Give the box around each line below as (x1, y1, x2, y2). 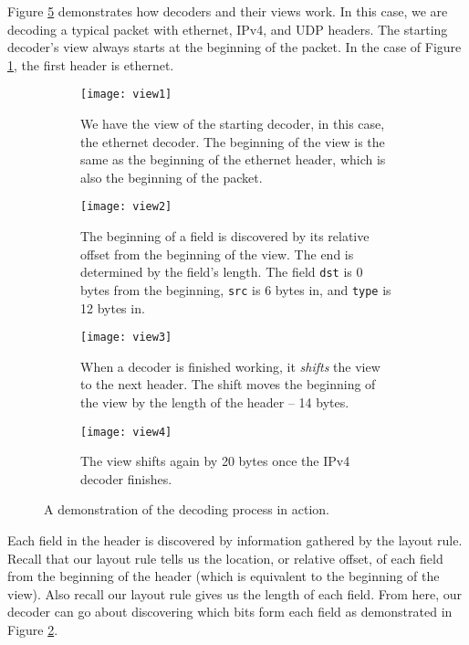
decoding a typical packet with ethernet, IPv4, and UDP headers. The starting (7, 19, 448, 38)
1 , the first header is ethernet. (7, 55, 174, 74)
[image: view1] (80, 88, 172, 101)
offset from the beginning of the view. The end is (80, 244, 354, 263)
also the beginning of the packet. (80, 167, 263, 186)
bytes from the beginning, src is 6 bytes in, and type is (80, 280, 391, 299)
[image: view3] (80, 331, 172, 344)
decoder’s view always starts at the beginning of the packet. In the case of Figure (7, 37, 462, 57)
